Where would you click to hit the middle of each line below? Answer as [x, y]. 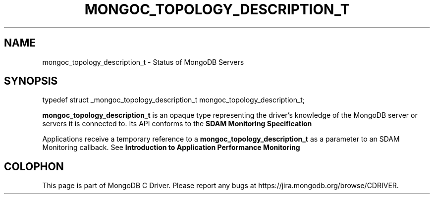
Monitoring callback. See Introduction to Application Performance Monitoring [171, 148]
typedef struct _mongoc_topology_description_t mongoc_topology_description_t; [174, 100]
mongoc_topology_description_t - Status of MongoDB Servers [143, 62]
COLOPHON [34, 166]
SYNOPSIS [31, 81]
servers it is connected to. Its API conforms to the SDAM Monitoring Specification [177, 124]
